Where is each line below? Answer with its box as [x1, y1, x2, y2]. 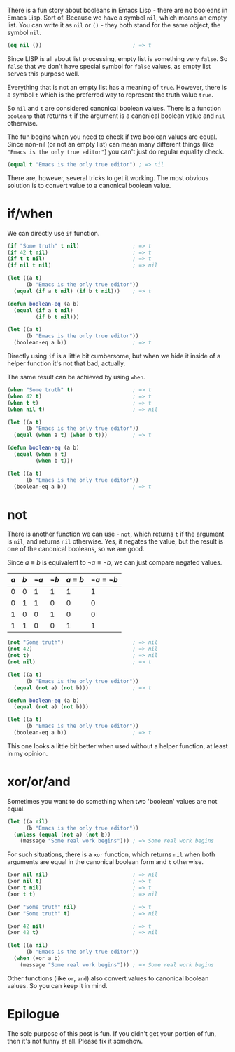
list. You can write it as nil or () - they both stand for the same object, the [7, 21, 221, 29]
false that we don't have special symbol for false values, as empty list [7, 62, 211, 70]
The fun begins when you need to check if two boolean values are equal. [7, 133, 218, 141]
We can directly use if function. [7, 229, 100, 237]
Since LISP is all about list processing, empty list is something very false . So [7, 54, 228, 62]
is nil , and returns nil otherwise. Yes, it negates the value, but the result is [7, 537, 224, 546]
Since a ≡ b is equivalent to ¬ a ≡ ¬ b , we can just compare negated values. [7, 558, 222, 567]
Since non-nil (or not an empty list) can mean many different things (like [7, 140, 215, 148]
